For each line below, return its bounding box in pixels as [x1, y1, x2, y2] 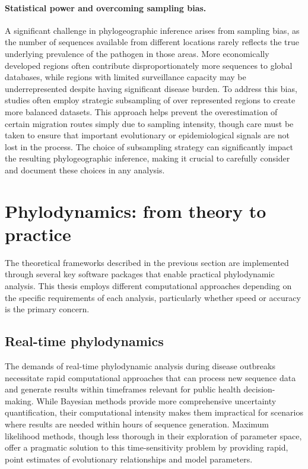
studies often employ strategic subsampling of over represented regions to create [5, 94, 296, 106]
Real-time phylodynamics [5, 332, 164, 350]
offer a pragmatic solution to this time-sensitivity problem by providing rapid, [5, 441, 288, 454]
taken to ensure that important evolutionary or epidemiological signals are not [5, 129, 290, 141]
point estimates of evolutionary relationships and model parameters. [5, 452, 253, 465]
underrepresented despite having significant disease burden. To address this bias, [5, 82, 297, 94]
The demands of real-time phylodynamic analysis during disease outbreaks [5, 360, 275, 372]
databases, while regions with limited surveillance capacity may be [5, 71, 246, 83]
